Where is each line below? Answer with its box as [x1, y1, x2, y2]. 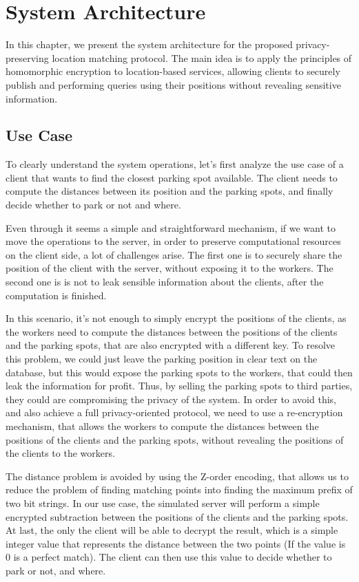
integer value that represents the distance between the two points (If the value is [6, 536, 346, 550]
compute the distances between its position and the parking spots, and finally [6, 184, 334, 198]
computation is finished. [6, 288, 107, 302]
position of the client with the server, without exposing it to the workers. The [6, 261, 334, 275]
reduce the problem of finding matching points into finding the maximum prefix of [6, 482, 353, 497]
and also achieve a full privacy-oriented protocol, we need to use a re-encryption [6, 405, 343, 420]
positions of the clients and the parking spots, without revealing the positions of [6, 432, 344, 446]
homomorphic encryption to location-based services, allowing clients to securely [6, 64, 340, 78]
